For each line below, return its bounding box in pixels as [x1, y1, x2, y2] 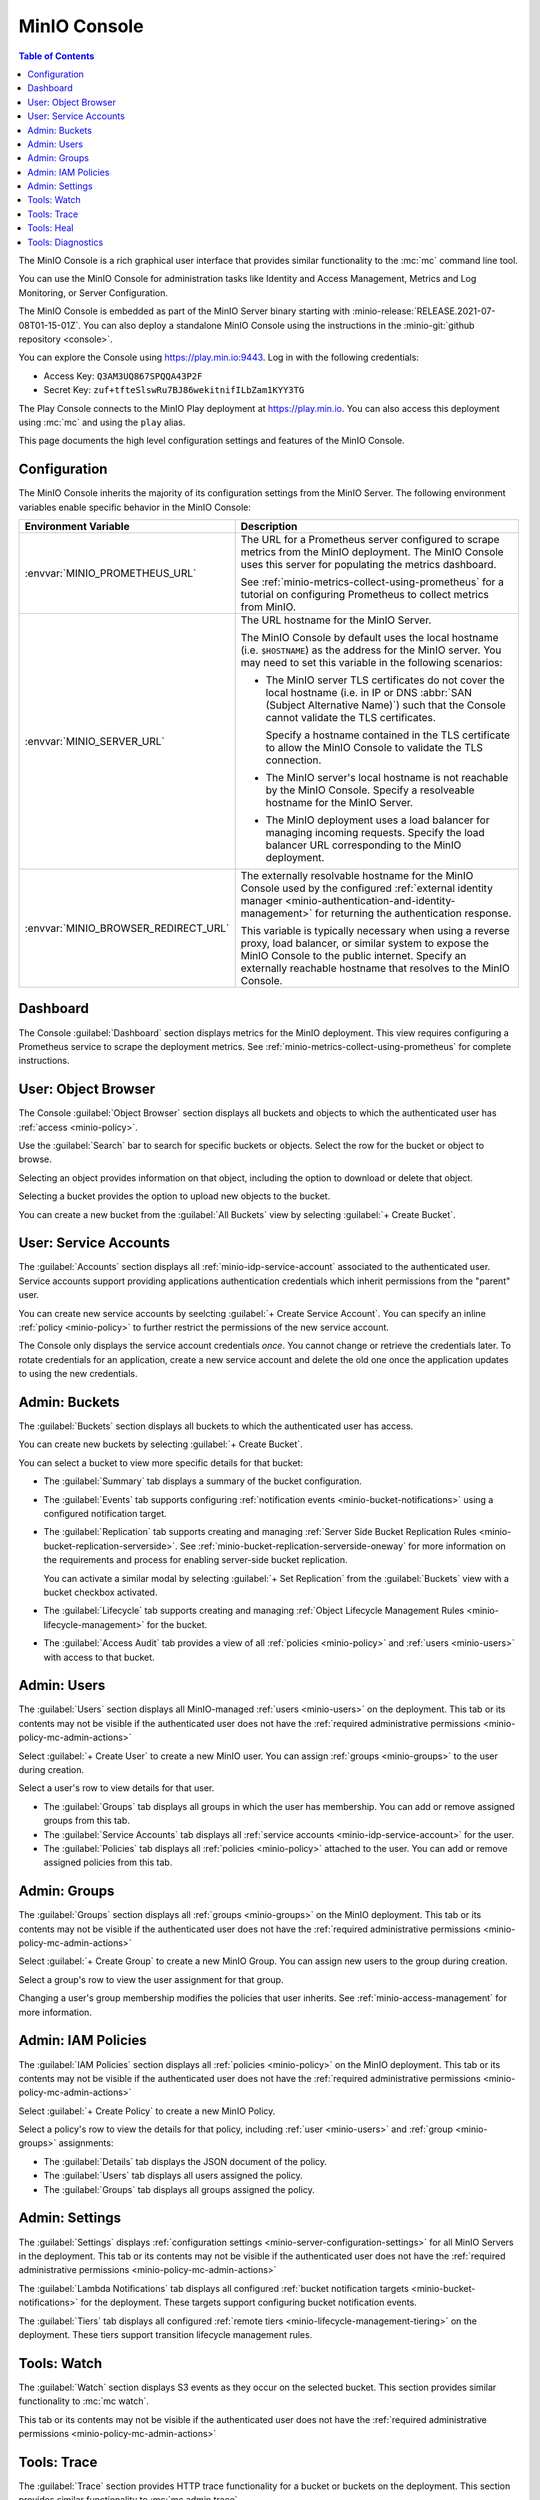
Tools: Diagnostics [27, 236, 104, 248]
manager [240, 894, 283, 907]
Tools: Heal [27, 222, 74, 234]
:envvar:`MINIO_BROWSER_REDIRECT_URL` [24, 921, 230, 935]
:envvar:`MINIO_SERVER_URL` [24, 735, 165, 748]
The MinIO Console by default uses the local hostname [240, 631, 499, 644]
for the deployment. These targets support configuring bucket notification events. [80, 2296, 417, 2309]
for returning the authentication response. [315, 906, 512, 920]
